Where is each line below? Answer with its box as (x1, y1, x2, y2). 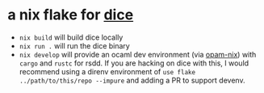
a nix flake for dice (7, 6, 134, 24)
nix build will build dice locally (19, 32, 124, 42)
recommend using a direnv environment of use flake (19, 66, 195, 76)
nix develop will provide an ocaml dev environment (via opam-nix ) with (19, 49, 257, 59)
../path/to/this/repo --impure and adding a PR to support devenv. (19, 75, 245, 85)
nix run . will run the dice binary (19, 40, 130, 50)
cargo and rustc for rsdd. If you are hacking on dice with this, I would (19, 58, 249, 68)
